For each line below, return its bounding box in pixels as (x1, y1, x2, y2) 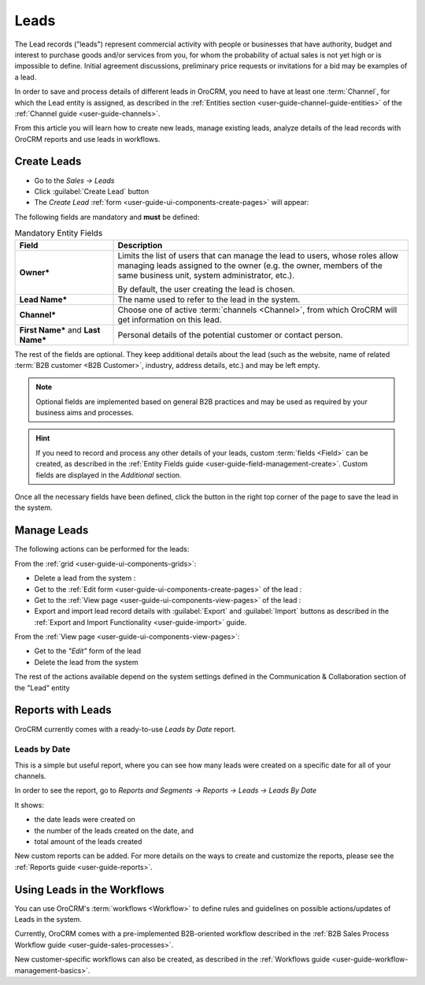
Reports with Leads (14, 704, 112, 717)
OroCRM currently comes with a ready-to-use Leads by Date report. (14, 724, 236, 734)
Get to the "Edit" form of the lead (34, 646, 142, 656)
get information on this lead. (117, 314, 222, 325)
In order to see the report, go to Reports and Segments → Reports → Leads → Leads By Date (14, 786, 317, 795)
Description (117, 240, 163, 251)
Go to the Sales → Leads (34, 176, 115, 185)
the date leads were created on (34, 815, 135, 824)
